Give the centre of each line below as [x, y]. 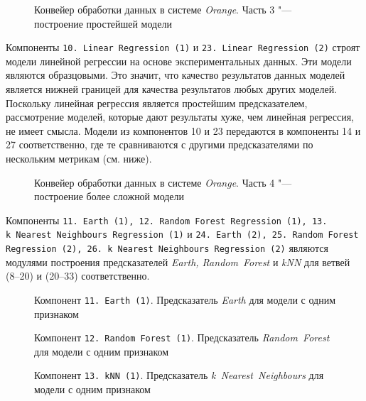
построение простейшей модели [103, 23]
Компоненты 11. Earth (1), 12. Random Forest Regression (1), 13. [167, 220]
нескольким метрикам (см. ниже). [79, 158]
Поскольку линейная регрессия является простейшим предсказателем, [157, 103]
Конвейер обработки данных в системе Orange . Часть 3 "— [163, 9]
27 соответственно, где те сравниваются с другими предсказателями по [160, 144]
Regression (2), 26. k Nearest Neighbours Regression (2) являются [167, 248]
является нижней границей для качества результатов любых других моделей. [172, 89]
